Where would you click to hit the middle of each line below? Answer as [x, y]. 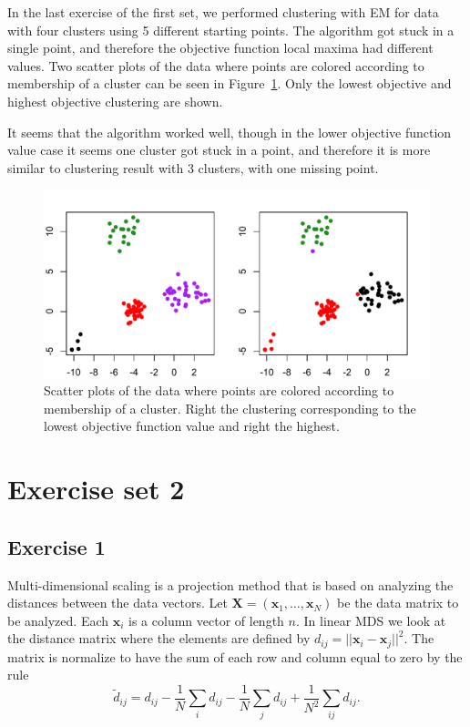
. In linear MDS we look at [371, 620]
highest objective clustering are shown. [115, 101]
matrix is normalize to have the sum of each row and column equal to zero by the [235, 656]
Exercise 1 [56, 546]
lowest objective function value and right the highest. [192, 426]
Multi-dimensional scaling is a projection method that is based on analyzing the [230, 584]
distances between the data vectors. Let [117, 603]
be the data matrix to [398, 603]
